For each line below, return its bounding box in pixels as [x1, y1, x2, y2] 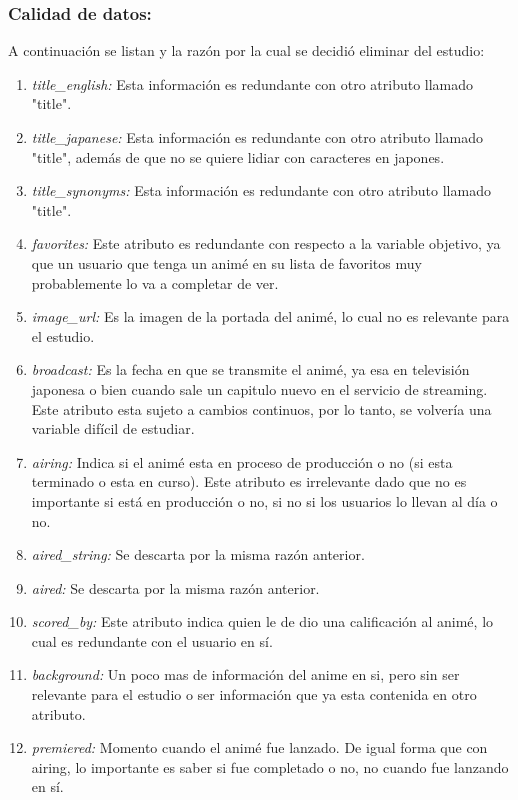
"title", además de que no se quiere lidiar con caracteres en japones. [31, 146, 445, 167]
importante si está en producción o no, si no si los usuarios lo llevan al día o [31, 490, 498, 511]
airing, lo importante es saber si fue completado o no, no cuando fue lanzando [31, 756, 509, 777]
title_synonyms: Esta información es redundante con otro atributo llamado [31, 180, 491, 201]
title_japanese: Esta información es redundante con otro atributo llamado [31, 127, 484, 147]
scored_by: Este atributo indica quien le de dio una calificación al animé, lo [31, 611, 494, 632]
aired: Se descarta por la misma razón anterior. [31, 577, 320, 598]
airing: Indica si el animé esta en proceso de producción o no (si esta [31, 451, 453, 472]
